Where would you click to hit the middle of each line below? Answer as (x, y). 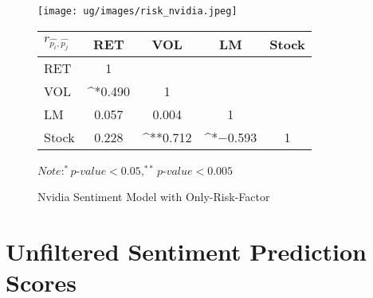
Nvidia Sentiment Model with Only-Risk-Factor (154, 197)
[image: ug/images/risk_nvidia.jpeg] (137, 11)
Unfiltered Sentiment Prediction (186, 252)
